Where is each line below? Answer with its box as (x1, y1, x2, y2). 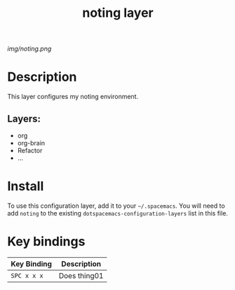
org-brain (17, 138, 46, 147)
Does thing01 (58, 270, 104, 280)
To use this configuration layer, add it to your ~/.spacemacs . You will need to (7, 202, 226, 210)
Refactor (17, 146, 43, 154)
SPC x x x (11, 272, 43, 279)
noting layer (82, 5, 154, 21)
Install (7, 178, 44, 195)
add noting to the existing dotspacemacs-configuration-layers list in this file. (7, 209, 228, 217)
